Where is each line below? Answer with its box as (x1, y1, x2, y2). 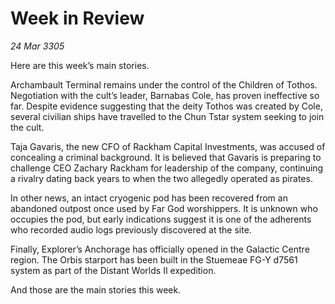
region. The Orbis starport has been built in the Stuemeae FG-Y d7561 (10, 253, 298, 266)
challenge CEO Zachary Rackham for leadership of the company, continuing (10, 162, 324, 174)
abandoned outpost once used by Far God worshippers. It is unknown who (10, 202, 318, 214)
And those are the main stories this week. (10, 283, 182, 296)
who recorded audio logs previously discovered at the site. (10, 223, 252, 236)
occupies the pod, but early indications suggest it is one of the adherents (10, 213, 312, 225)
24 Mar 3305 (10, 40, 65, 52)
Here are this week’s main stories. (10, 59, 150, 71)
